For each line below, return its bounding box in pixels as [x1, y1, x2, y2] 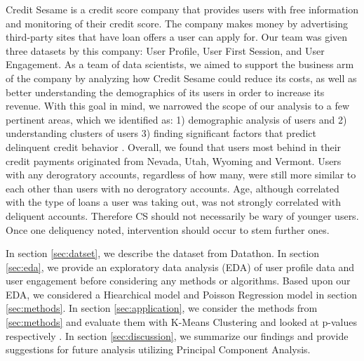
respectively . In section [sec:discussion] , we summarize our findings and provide [6, 328, 349, 343]
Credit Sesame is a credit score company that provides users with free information [6, 2, 359, 16]
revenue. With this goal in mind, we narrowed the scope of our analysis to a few [6, 98, 350, 113]
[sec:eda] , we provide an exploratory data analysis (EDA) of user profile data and [6, 259, 355, 274]
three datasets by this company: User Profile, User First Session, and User [6, 43, 325, 58]
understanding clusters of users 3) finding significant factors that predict [6, 126, 316, 140]
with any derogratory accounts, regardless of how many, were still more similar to [6, 167, 356, 182]
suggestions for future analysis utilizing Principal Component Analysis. [6, 342, 311, 357]
